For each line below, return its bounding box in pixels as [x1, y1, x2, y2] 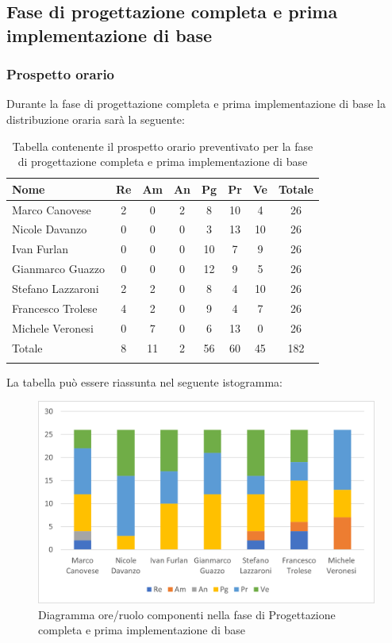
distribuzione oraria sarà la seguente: [6, 110, 185, 127]
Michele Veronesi [12, 319, 94, 336]
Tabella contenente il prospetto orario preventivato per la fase [12, 137, 313, 154]
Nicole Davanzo [12, 221, 87, 237]
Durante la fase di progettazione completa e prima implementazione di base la [6, 95, 386, 112]
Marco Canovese [12, 201, 91, 218]
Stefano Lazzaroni [12, 279, 99, 296]
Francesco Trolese [12, 299, 98, 316]
